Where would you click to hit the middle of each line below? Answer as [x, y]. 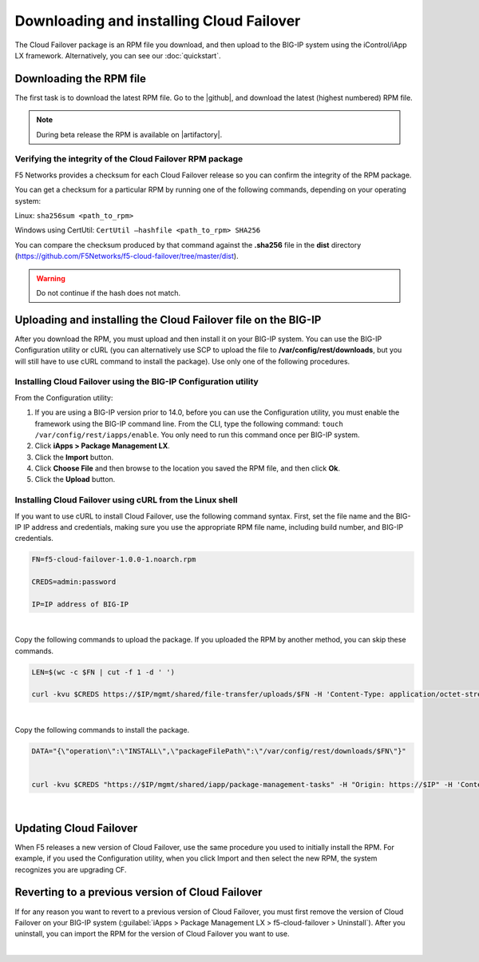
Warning [51, 278]
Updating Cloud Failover [76, 828]
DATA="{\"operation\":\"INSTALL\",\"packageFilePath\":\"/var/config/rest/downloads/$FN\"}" [219, 751]
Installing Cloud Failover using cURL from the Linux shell [126, 500]
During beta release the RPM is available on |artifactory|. [129, 134]
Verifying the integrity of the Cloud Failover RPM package [129, 159]
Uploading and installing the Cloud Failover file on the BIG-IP [168, 320]
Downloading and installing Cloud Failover [158, 21]
